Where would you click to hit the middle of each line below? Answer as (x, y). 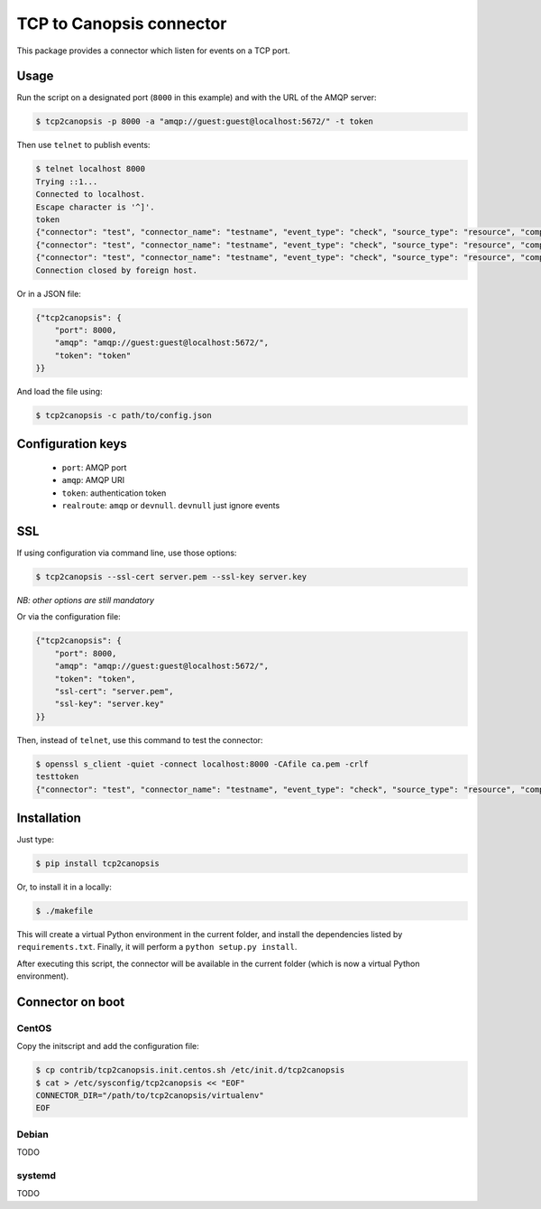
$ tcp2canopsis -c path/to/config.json (124, 416)
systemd (36, 1176)
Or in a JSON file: (49, 293)
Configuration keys (72, 444)
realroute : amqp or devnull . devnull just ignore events (171, 506)
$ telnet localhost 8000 (91, 169)
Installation (49, 818)
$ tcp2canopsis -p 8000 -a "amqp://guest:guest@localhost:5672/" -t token (205, 121)
